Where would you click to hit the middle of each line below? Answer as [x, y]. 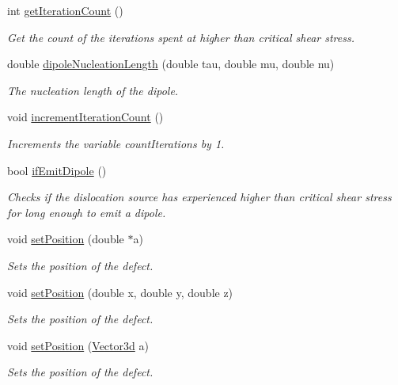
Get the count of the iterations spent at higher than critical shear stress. [181, 37]
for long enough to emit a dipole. [87, 212]
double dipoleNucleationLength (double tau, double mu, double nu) [171, 64]
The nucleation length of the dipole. [93, 90]
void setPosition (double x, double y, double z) [120, 292]
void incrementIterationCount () [85, 117]
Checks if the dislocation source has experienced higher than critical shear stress [199, 197]
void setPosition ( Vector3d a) [78, 345]
